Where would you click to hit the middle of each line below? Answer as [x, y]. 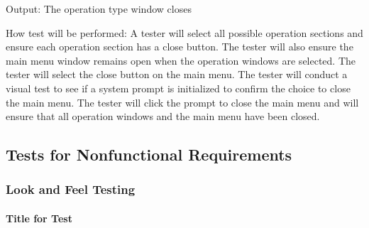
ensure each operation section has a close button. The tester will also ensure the [180, 47]
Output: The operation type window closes [99, 9]
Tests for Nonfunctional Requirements [149, 154]
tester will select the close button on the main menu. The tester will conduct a [177, 74]
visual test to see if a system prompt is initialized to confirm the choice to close [178, 88]
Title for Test [39, 218]
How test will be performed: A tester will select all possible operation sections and [184, 32]
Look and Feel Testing [71, 189]
